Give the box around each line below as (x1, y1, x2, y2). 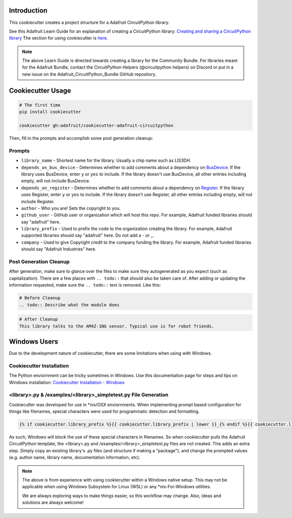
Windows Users (9, 337, 58, 345)
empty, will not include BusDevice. (21, 178, 91, 184)
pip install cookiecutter (19, 109, 81, 115)
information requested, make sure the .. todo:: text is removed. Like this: (9, 282, 161, 288)
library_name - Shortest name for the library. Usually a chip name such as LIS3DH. (21, 157, 192, 163)
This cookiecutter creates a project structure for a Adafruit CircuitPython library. (9, 19, 170, 25)
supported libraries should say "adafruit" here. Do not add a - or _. (21, 232, 154, 238)
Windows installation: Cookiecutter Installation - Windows (9, 379, 125, 385)
